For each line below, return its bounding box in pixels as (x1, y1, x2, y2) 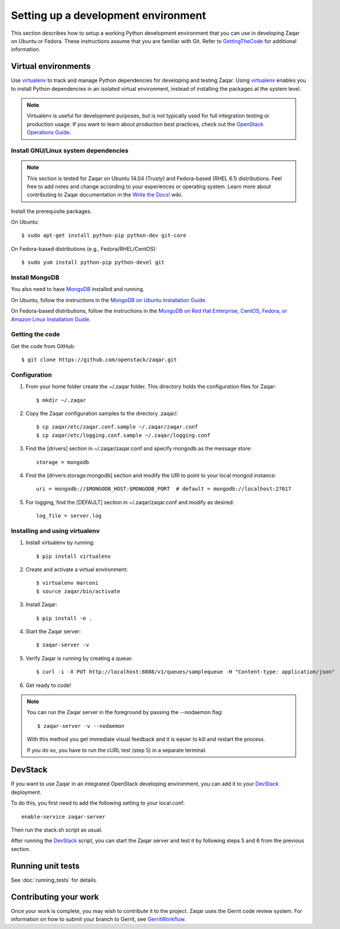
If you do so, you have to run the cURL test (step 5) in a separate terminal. (27, 747, 207, 754)
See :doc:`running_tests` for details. (11, 876, 97, 884)
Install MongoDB (11, 273, 60, 282)
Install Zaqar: (25, 601, 58, 608)
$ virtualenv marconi (36, 580, 99, 587)
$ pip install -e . (36, 614, 93, 621)
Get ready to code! (25, 682, 71, 689)
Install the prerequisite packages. (11, 207, 92, 215)
